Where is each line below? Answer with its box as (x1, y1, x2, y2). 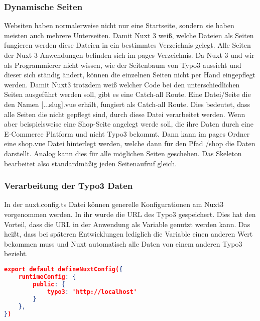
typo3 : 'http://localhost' (47, 288, 137, 295)
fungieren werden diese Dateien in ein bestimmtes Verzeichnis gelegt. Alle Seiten (4, 40, 251, 50)
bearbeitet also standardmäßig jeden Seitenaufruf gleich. (4, 158, 177, 168)
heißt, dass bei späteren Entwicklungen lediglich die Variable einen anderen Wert (4, 229, 253, 239)
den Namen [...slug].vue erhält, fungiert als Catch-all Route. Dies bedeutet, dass (4, 98, 250, 109)
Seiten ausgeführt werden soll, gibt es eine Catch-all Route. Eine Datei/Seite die (4, 89, 251, 99)
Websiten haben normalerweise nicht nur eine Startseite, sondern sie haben (4, 20, 234, 31)
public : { (33, 280, 65, 288)
